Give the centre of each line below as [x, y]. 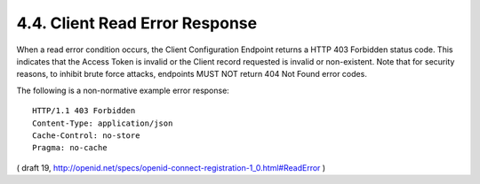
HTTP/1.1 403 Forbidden [84, 111]
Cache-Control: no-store [86, 135]
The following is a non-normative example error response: [123, 90]
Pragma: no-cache [70, 148]
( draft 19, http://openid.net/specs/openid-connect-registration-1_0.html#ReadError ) [171, 167]
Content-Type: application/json [103, 123]
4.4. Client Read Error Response [137, 23]
